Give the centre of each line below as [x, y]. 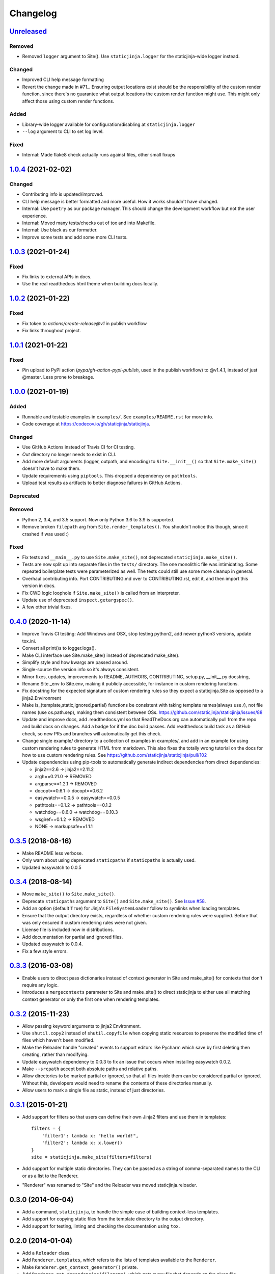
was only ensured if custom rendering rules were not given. [85, 923]
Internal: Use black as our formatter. [60, 230]
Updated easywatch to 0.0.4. [52, 944]
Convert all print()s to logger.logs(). [59, 648]
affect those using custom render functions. [68, 101]
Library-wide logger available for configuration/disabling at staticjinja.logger [109, 124]
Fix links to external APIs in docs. [57, 276]
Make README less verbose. [53, 853]
